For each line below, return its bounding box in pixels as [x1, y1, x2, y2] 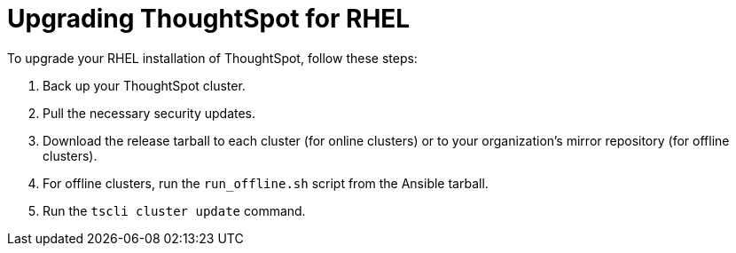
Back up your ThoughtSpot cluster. [43, 77, 246, 93]
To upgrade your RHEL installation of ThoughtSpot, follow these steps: [7, 50, 418, 66]
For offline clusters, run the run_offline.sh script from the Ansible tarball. [43, 175, 489, 191]
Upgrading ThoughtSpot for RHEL [7, 4, 411, 34]
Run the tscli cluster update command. [43, 202, 306, 218]
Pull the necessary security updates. [43, 105, 256, 121]
